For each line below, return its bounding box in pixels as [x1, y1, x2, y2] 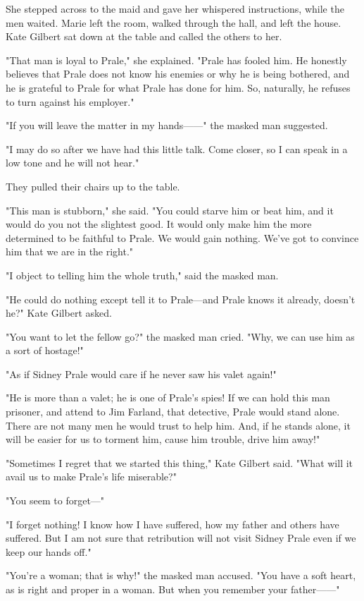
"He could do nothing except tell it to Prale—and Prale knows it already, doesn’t [6, 291, 356, 306]
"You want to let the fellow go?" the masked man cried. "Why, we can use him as [6, 329, 355, 344]
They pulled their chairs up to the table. [6, 178, 180, 193]
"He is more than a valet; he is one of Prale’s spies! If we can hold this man [6, 390, 330, 405]
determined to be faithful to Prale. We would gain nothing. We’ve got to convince [6, 230, 359, 245]
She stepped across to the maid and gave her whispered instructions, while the [6, 1, 344, 16]
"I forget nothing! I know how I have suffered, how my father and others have [6, 516, 339, 531]
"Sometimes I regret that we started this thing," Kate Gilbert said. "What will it [6, 455, 353, 470]
